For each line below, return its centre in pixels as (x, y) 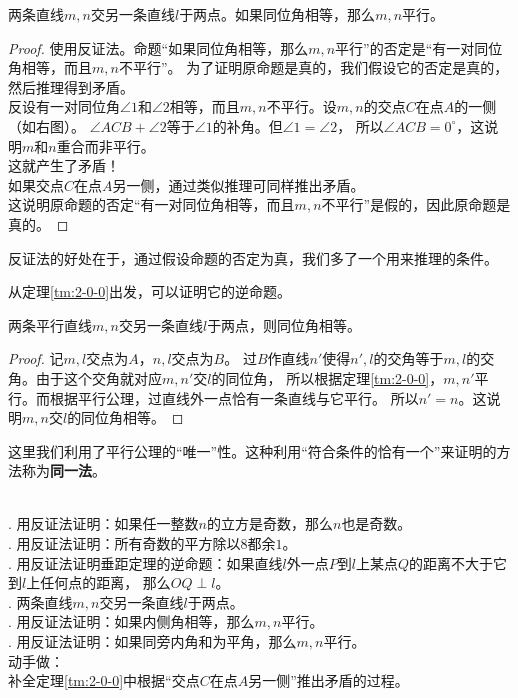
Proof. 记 (36, 358)
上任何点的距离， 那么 (98, 582)
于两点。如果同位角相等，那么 (277, 14)
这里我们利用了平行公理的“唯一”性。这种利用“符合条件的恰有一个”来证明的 (252, 450)
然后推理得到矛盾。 (71, 86)
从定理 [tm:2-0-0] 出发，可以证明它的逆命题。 (150, 291)
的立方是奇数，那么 (269, 523)
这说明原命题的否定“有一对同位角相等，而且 (151, 204)
